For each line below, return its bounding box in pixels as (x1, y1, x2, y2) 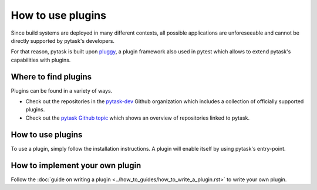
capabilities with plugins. (11, 56, 71, 63)
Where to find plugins (11, 72, 92, 82)
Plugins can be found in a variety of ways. (11, 87, 113, 94)
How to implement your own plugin (11, 160, 141, 170)
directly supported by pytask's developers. (11, 37, 114, 44)
